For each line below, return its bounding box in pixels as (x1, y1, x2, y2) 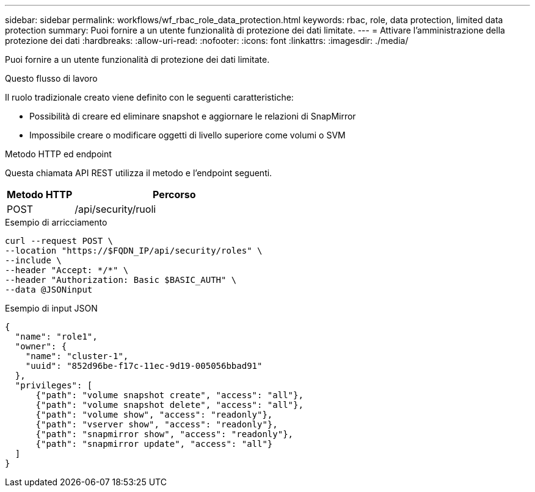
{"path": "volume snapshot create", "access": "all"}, (35, 390, 304, 400)
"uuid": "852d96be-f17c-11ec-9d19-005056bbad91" (25, 361, 263, 371)
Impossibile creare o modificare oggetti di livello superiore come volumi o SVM (29, 130, 346, 140)
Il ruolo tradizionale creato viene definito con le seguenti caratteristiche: (5, 92, 294, 102)
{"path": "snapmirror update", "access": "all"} (35, 439, 273, 449)
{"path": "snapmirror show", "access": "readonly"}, (35, 429, 294, 439)
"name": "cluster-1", (25, 351, 129, 361)
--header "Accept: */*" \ (5, 265, 129, 275)
